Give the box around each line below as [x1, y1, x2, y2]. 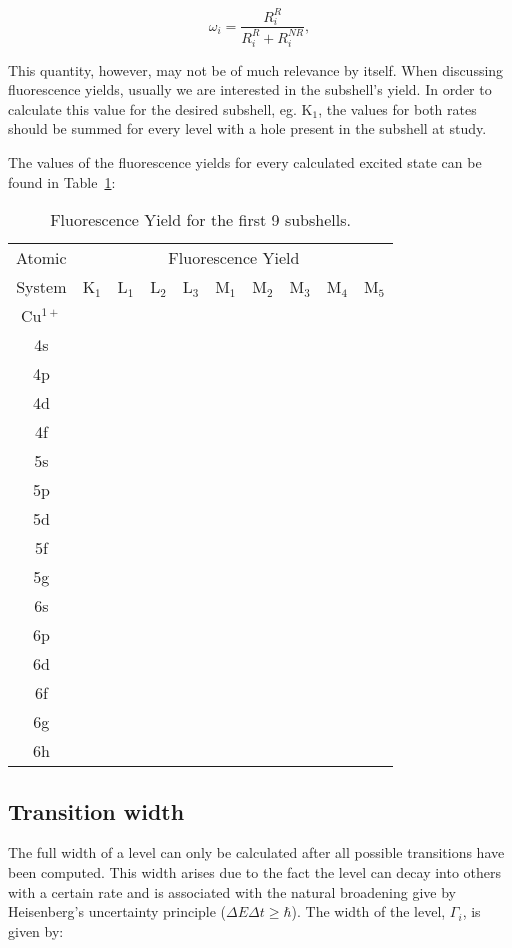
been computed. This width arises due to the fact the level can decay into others [8, 862, 502, 882]
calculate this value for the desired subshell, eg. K [8, 98, 313, 119]
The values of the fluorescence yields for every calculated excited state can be [8, 152, 482, 173]
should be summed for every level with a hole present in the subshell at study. [8, 118, 487, 139]
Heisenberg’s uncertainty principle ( [8, 901, 227, 922]
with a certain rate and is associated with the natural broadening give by [8, 881, 457, 902]
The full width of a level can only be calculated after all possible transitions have [8, 842, 505, 863]
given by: [8, 920, 64, 941]
